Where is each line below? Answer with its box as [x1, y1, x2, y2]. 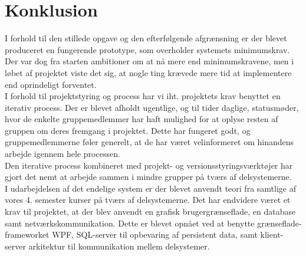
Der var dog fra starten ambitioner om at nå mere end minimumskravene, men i [5, 55, 294, 67]
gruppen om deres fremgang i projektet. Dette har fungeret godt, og [5, 124, 251, 136]
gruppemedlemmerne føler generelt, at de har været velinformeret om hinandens [5, 136, 294, 148]
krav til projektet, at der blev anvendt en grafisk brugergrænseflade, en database [5, 205, 296, 218]
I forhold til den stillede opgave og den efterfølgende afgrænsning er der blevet [5, 32, 287, 44]
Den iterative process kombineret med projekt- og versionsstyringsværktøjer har [5, 159, 293, 171]
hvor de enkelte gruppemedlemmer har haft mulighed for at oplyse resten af [5, 113, 278, 125]
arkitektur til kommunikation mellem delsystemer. [28, 239, 210, 252]
